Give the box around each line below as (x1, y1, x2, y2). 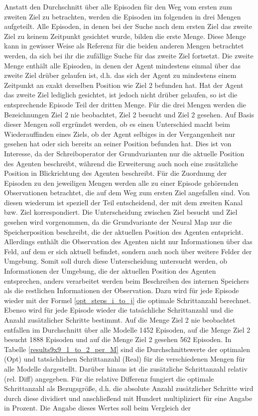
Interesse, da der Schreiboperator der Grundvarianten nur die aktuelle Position (4, 148, 245, 158)
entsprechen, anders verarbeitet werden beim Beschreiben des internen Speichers (4, 275, 250, 286)
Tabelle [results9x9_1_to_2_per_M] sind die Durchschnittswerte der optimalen (4, 344, 250, 354)
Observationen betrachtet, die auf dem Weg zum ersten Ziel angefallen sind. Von (4, 187, 250, 198)
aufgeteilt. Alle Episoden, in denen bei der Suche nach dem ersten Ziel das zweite (4, 21, 252, 31)
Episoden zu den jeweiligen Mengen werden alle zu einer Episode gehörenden (4, 177, 239, 188)
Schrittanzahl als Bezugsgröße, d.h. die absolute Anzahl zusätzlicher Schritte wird (4, 383, 254, 394)
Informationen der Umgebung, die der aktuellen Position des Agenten (4, 266, 216, 276)
